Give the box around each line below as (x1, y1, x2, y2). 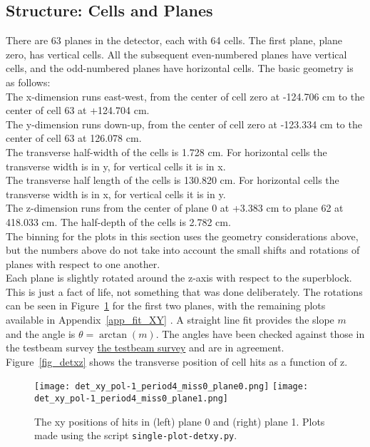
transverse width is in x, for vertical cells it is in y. (6, 186, 226, 201)
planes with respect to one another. (6, 256, 160, 271)
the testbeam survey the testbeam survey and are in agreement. (6, 340, 284, 355)
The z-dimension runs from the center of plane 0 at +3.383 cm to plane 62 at (6, 200, 344, 215)
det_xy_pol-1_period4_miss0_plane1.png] (34, 394, 229, 404)
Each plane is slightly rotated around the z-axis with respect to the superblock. (6, 270, 352, 285)
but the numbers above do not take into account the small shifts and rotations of (6, 242, 360, 257)
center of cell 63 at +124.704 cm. (6, 103, 150, 118)
